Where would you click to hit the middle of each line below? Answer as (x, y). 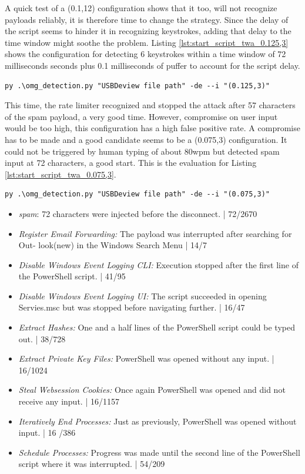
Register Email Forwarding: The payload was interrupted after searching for (155, 233)
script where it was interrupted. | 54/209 (92, 464)
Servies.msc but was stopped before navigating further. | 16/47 (132, 307)
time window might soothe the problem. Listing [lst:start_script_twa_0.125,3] (147, 42)
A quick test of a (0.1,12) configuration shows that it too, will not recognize (141, 8)
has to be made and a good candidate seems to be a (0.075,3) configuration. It (146, 139)
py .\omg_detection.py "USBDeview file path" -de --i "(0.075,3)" (138, 194)
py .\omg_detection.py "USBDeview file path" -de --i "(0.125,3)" (138, 86)
